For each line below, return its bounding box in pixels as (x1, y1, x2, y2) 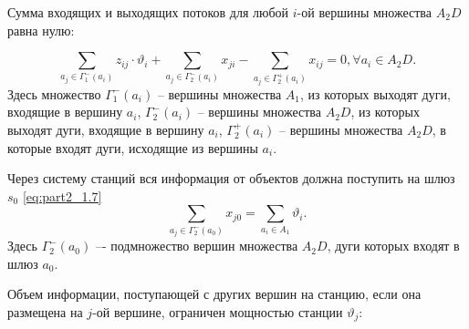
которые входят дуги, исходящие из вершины (7, 138, 258, 157)
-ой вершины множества (297, 3, 433, 21)
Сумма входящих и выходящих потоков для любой (7, 3, 289, 21)
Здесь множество (7, 84, 101, 103)
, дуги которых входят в (327, 236, 460, 255)
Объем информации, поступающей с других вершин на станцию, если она (7, 284, 422, 303)
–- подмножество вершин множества (95, 236, 298, 255)
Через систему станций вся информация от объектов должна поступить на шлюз (7, 169, 455, 188)
